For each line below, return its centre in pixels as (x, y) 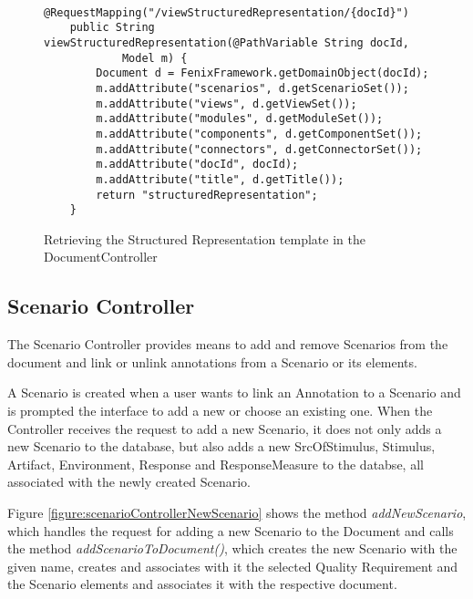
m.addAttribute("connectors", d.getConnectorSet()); (259, 149)
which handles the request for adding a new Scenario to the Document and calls (231, 530)
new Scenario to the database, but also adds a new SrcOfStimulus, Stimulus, (221, 446)
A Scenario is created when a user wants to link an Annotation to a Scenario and (234, 392)
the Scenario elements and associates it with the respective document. (202, 584)
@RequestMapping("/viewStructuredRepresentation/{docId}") (226, 12)
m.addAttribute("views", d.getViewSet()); (226, 103)
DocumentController (101, 257)
